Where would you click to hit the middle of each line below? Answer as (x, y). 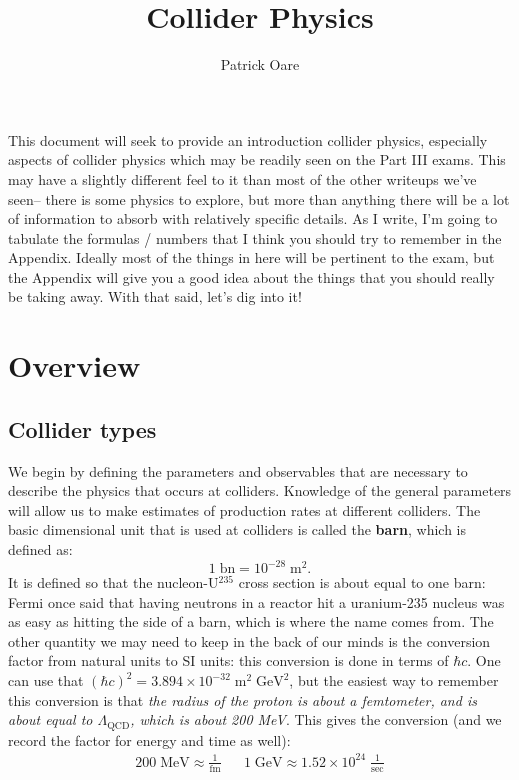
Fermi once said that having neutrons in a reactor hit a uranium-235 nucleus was (256, 601)
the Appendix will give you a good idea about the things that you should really (251, 276)
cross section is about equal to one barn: (362, 582)
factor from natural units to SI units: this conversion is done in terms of (228, 660)
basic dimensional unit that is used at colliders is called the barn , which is (237, 529)
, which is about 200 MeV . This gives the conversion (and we (316, 719)
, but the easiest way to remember (394, 680)
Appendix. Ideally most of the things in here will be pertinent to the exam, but (251, 257)
